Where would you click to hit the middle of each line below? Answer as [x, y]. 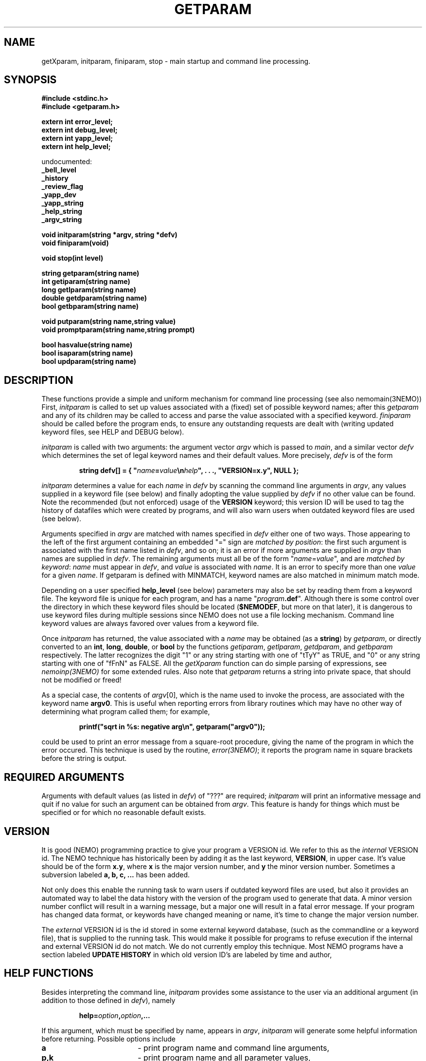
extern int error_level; [77, 122]
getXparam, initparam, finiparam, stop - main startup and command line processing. [176, 61]
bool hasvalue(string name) [87, 345]
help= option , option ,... [115, 1015]
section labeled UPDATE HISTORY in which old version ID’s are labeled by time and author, [187, 954]
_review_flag [62, 187]
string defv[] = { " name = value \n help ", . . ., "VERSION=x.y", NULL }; [189, 471]
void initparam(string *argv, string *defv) [109, 235]
